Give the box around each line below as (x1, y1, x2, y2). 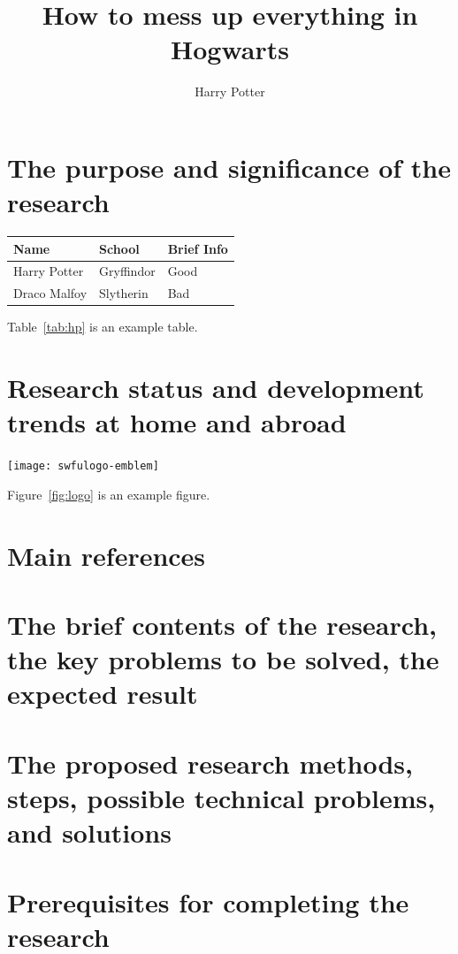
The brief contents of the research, (7, 607, 437, 643)
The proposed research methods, (7, 744, 413, 781)
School (99, 239, 140, 257)
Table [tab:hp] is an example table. (7, 317, 198, 336)
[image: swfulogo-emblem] (7, 460, 159, 473)
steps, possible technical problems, (7, 779, 436, 815)
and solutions (7, 814, 172, 851)
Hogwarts (171, 31, 289, 67)
